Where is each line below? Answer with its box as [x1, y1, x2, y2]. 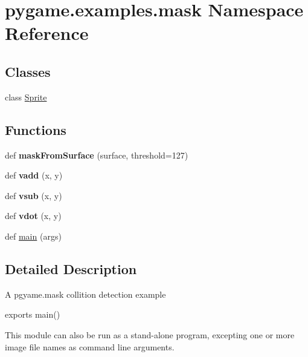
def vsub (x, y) [5, 189, 62, 201]
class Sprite [5, 90, 47, 103]
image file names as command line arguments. [5, 340, 175, 353]
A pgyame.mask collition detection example [5, 287, 166, 300]
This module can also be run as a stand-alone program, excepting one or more [5, 328, 295, 341]
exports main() [5, 308, 60, 321]
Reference [5, 21, 89, 45]
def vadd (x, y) [5, 169, 63, 182]
